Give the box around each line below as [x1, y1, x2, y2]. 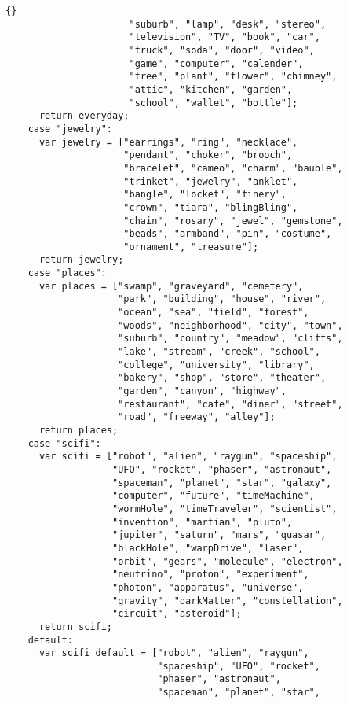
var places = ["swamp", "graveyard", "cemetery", [38, 280, 304, 292]
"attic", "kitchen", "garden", [129, 83, 293, 95]
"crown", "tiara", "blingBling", [123, 201, 298, 213]
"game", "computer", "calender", [129, 57, 304, 69]
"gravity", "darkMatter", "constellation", [112, 595, 343, 606]
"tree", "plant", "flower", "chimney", [129, 71, 338, 83]
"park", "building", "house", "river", [118, 293, 327, 305]
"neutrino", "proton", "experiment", [112, 569, 309, 581]
